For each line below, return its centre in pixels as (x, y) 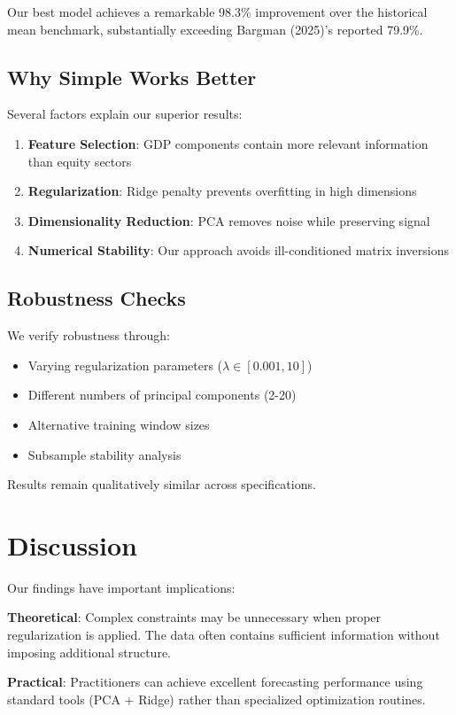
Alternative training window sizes (119, 424)
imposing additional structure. (89, 652)
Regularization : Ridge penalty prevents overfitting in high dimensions (222, 191)
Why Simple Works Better (132, 77)
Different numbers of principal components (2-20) (162, 395)
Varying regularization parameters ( (125, 365)
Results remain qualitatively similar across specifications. (162, 484)
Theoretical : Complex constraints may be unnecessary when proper (194, 617)
